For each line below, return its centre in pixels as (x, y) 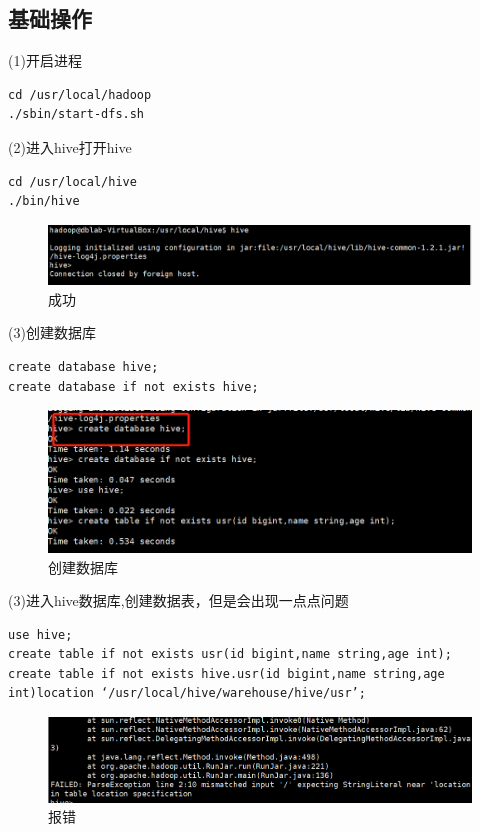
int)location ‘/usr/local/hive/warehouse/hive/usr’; (187, 693)
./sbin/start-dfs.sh (76, 114)
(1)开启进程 (45, 60)
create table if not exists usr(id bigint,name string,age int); (230, 654)
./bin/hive (44, 201)
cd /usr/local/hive (72, 181)
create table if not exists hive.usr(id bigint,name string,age (226, 673)
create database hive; (83, 367)
